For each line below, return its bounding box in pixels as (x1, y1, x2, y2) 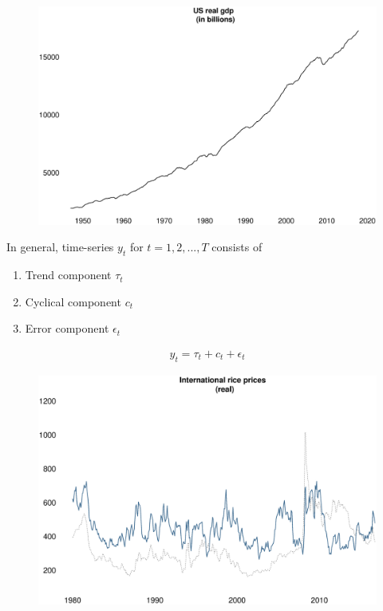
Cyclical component (25, 293, 121, 309)
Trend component (25, 266, 112, 283)
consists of (211, 238, 263, 255)
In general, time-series (6, 238, 114, 255)
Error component (25, 320, 109, 337)
